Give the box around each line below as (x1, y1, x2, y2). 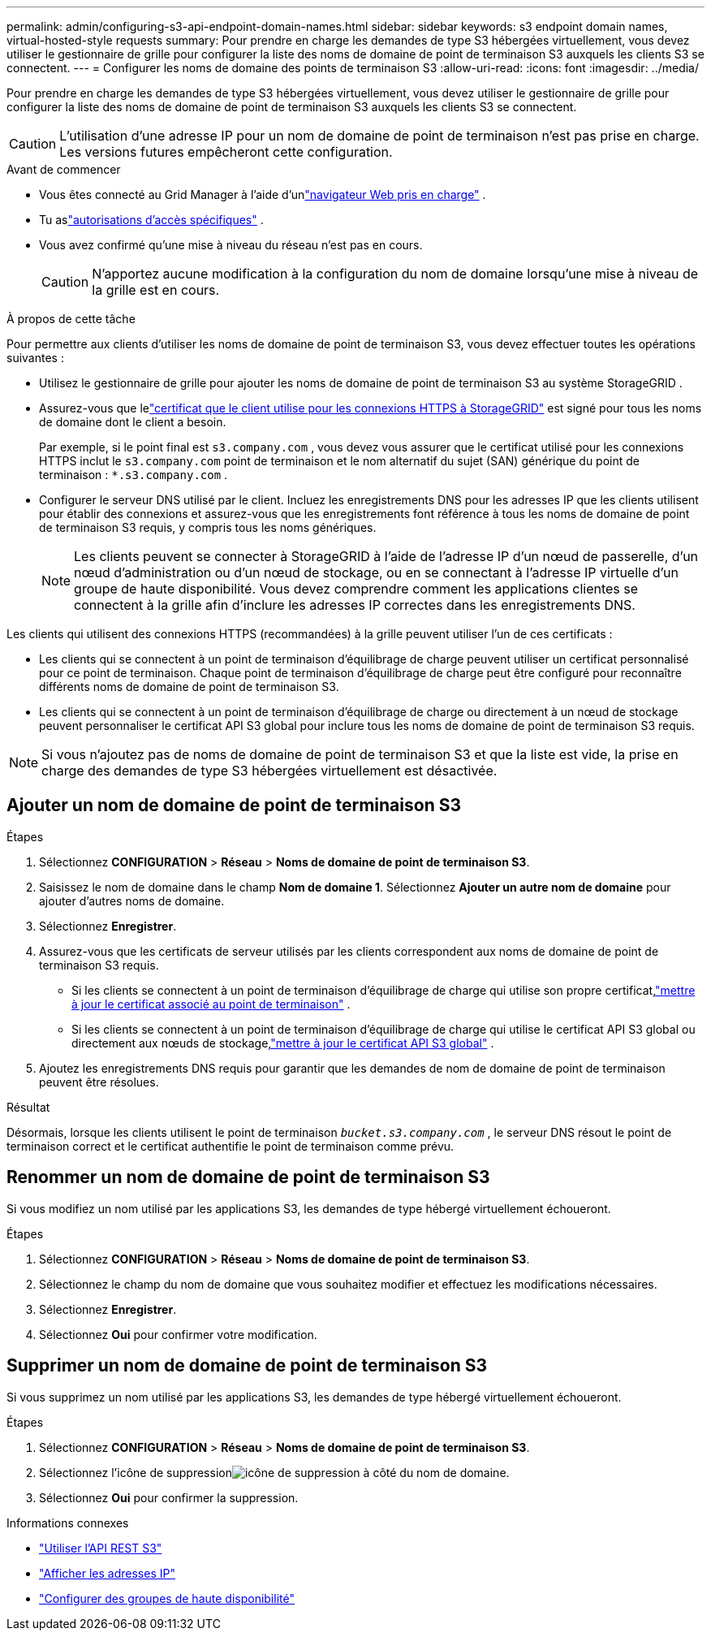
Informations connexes (6, 1515, 129, 1530)
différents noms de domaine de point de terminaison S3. (39, 680, 339, 693)
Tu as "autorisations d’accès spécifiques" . (39, 213, 264, 227)
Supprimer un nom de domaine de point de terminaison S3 (6, 1355, 487, 1376)
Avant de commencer (6, 162, 121, 176)
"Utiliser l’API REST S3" (39, 1540, 162, 1555)
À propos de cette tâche (6, 312, 136, 326)
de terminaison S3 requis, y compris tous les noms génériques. (39, 520, 377, 534)
